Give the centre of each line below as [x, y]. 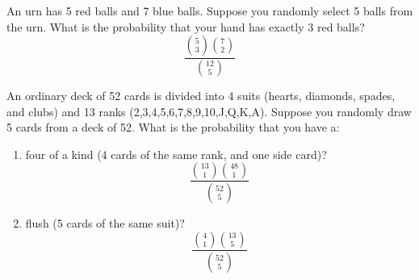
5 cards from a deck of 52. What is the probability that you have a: [173, 127]
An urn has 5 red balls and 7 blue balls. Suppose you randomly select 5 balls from [210, 10]
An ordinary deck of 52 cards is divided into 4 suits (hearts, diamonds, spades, [201, 96]
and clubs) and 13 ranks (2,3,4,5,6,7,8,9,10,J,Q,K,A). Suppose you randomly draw [209, 111]
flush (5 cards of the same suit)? [105, 223]
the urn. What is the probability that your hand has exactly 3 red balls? [186, 26]
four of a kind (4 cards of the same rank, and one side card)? [176, 154]
